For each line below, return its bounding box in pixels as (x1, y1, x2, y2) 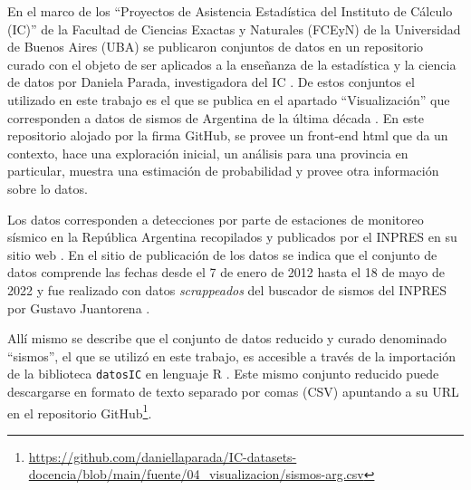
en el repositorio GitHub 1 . (7, 400, 152, 422)
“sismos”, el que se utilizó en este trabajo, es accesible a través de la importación (7, 346, 456, 365)
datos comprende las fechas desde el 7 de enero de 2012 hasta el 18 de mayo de (7, 263, 445, 282)
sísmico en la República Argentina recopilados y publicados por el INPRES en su (7, 227, 457, 246)
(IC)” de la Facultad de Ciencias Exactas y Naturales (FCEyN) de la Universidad (7, 19, 461, 38)
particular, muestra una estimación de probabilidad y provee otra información (7, 161, 439, 180)
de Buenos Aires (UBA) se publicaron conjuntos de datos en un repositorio (7, 37, 424, 56)
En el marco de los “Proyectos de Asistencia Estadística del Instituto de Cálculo (7, 2, 453, 20)
